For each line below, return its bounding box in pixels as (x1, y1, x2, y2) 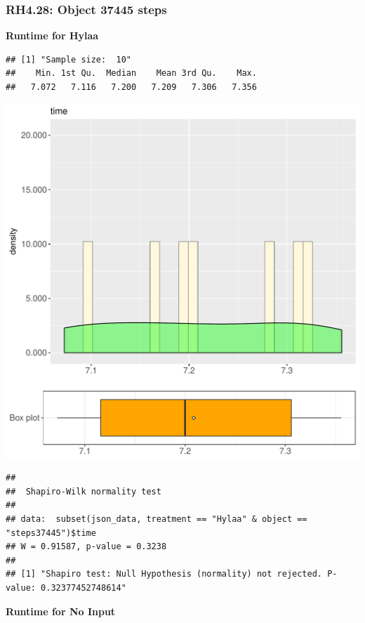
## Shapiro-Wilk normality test (6, 486, 161, 497)
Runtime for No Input (6, 603, 116, 618)
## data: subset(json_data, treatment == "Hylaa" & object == (6, 513, 307, 524)
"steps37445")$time (6, 527, 96, 538)
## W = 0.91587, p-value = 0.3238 (6, 542, 167, 552)
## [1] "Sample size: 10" (6, 54, 131, 65)
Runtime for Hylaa (6, 28, 99, 43)
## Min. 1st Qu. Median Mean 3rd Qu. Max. (6, 68, 257, 79)
